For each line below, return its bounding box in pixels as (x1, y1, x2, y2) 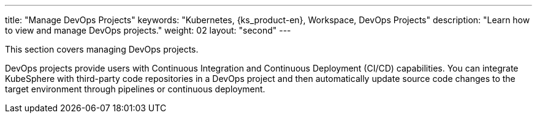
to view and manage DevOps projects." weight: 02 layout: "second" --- (5, 25, 291, 35)
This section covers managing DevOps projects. (5, 44, 199, 54)
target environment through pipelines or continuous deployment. (5, 84, 265, 94)
